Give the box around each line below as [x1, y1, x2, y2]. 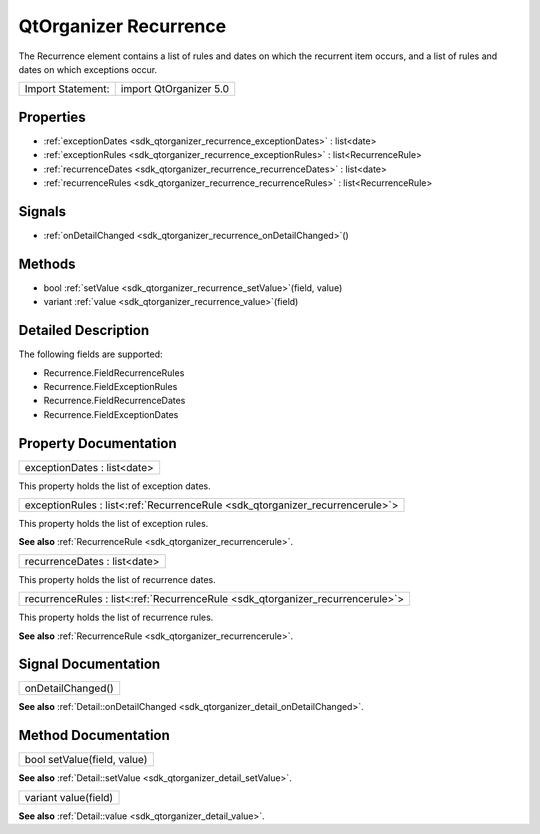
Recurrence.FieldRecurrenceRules [43, 366, 185, 379]
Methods [18, 255, 76, 272]
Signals [18, 203, 67, 220]
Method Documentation [18, 727, 170, 744]
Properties [18, 108, 86, 125]
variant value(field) [24, 790, 114, 804]
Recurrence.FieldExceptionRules [43, 380, 178, 392]
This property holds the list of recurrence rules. [18, 611, 214, 624]
